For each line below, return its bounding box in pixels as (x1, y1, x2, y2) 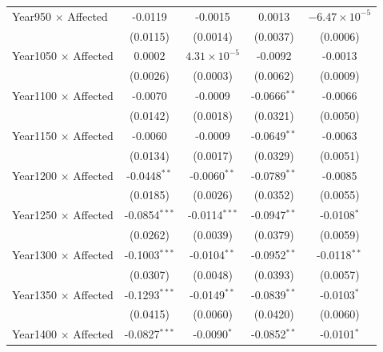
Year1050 (12, 47, 58, 64)
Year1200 (12, 166, 58, 183)
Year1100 (12, 87, 58, 104)
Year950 (12, 7, 52, 24)
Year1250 (12, 206, 58, 223)
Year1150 (12, 126, 58, 143)
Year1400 (12, 326, 58, 342)
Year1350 (12, 286, 58, 302)
